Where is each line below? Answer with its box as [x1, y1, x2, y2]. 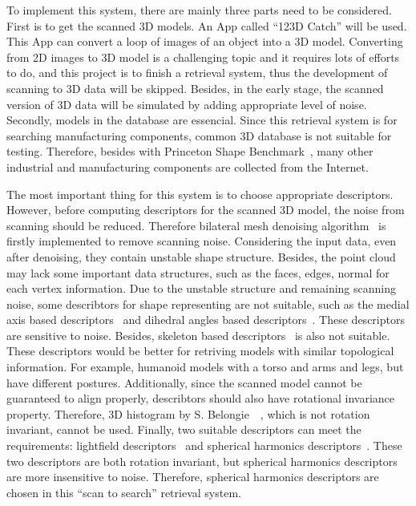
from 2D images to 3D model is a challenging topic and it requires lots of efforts [6, 48, 400, 65]
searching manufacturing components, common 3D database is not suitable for [6, 127, 392, 144]
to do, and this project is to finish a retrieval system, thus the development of [6, 64, 388, 81]
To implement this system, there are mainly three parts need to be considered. [6, 2, 392, 18]
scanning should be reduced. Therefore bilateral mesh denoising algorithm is [6, 217, 386, 233]
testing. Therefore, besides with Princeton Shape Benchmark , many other [6, 143, 374, 160]
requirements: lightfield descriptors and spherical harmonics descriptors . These [6, 437, 402, 454]
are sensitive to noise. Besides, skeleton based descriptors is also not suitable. [6, 326, 390, 343]
